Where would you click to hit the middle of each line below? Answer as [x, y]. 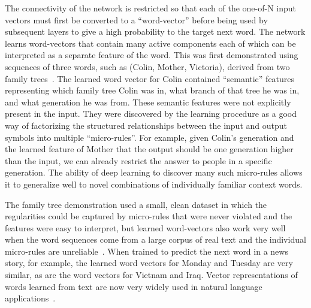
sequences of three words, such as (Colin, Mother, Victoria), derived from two [147, 66]
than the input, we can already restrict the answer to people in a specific [138, 160]
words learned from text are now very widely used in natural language [134, 286]
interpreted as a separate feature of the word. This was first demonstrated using [152, 55]
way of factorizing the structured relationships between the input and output [146, 125]
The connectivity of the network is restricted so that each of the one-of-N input [151, 8]
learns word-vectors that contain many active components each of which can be [150, 43]
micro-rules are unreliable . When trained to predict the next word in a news [147, 251]
